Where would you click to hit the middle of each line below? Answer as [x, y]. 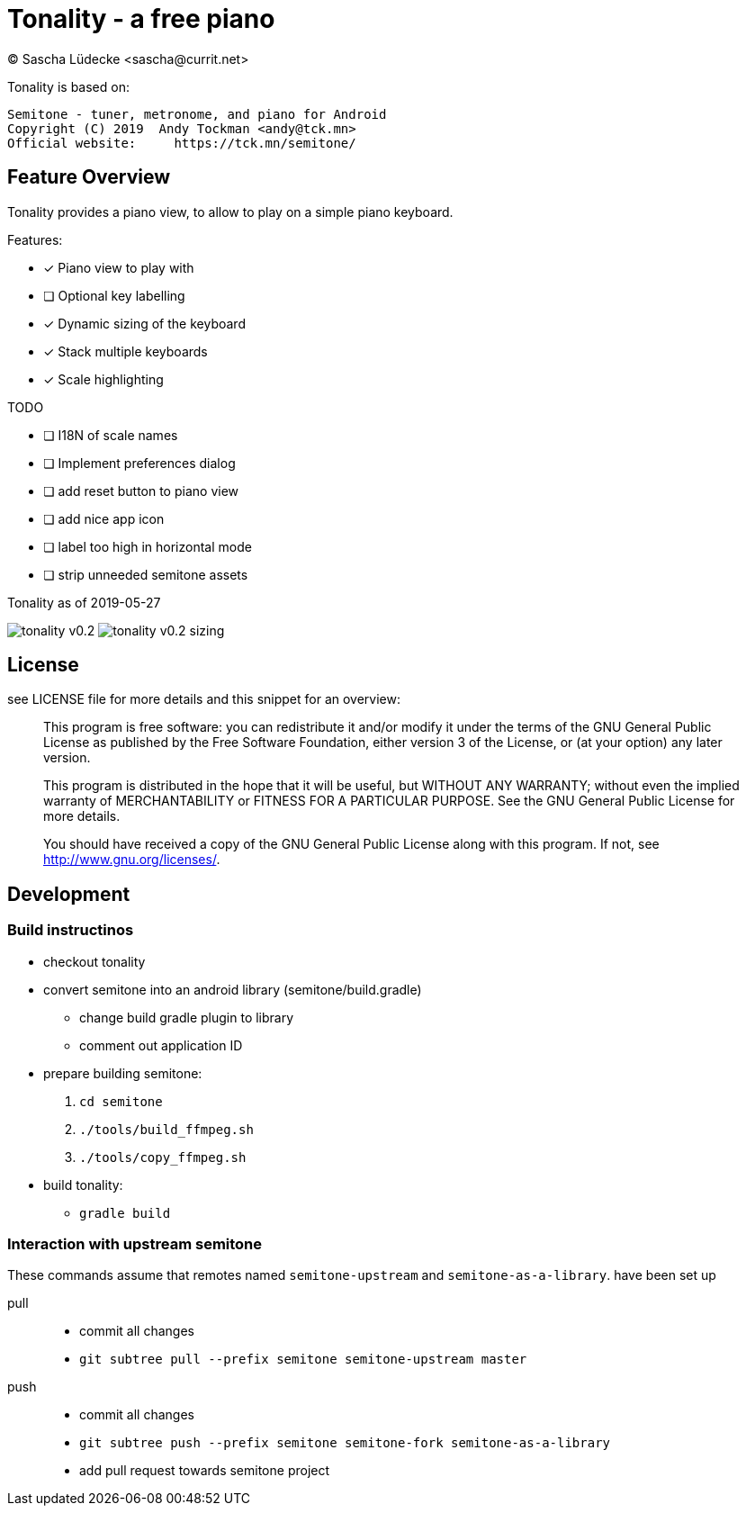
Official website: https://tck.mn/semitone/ [182, 143]
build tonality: [83, 1184]
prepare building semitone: [123, 1073]
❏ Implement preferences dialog [139, 463]
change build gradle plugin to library [187, 1017]
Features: [35, 239]
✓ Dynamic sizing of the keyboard [144, 323]
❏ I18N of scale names [111, 435]
